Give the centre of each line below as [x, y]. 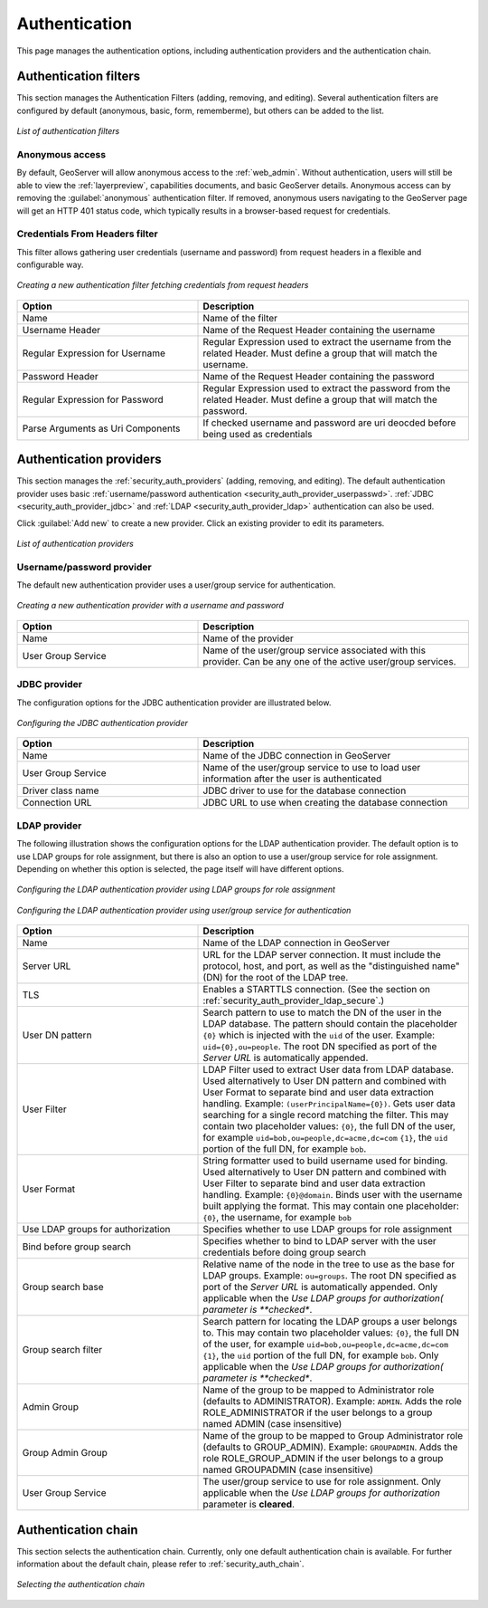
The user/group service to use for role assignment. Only [322, 1482]
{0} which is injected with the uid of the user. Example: [319, 1035]
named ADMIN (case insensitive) [272, 1424]
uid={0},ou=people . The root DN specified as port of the [320, 1047]
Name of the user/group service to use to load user [312, 768]
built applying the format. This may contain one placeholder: [331, 1206]
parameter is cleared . [249, 1505]
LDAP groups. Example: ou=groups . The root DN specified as [329, 1276]
